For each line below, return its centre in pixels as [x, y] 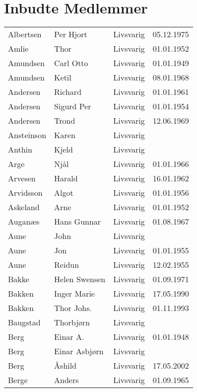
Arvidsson [25, 193]
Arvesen [22, 178]
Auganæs [24, 222]
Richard [68, 92]
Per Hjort [71, 34]
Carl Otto [71, 63]
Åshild [66, 366]
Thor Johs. [73, 308]
